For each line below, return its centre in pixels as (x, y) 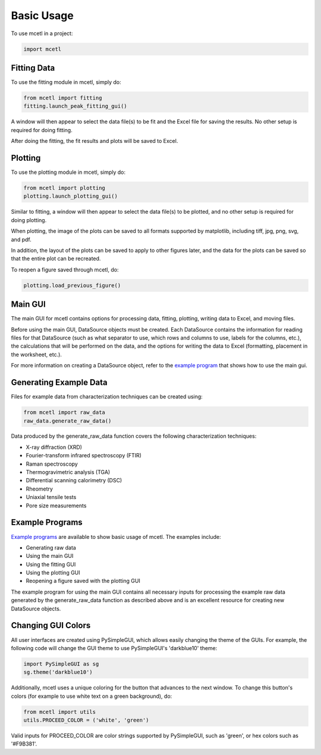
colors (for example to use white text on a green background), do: (92, 696)
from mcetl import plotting (64, 188)
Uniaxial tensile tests (51, 497)
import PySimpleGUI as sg (61, 664)
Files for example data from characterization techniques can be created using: (107, 397)
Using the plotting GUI (53, 573)
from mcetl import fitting (63, 98)
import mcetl (43, 49)
